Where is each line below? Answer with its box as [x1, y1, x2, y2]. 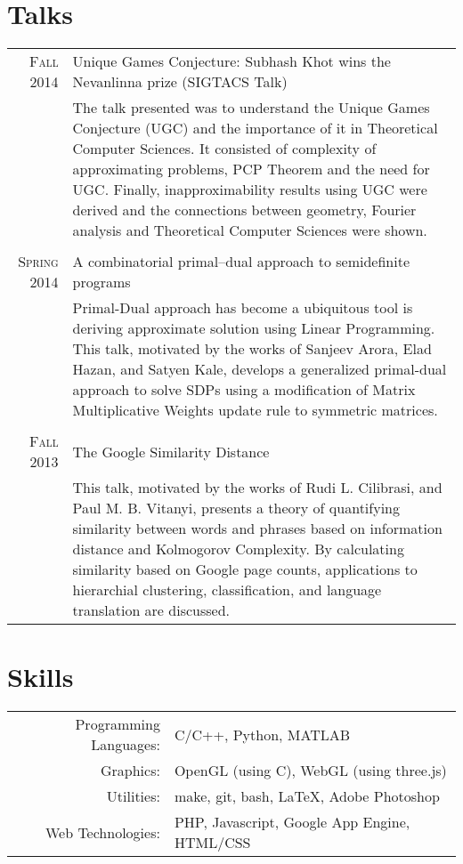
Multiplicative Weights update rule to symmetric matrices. [72, 400, 438, 421]
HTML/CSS [174, 832, 251, 853]
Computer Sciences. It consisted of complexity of [72, 138, 377, 159]
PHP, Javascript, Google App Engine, [174, 812, 410, 833]
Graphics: [100, 760, 160, 781]
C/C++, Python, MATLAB [174, 723, 351, 745]
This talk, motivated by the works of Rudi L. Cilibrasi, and [72, 477, 443, 498]
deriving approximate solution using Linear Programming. [72, 318, 435, 339]
